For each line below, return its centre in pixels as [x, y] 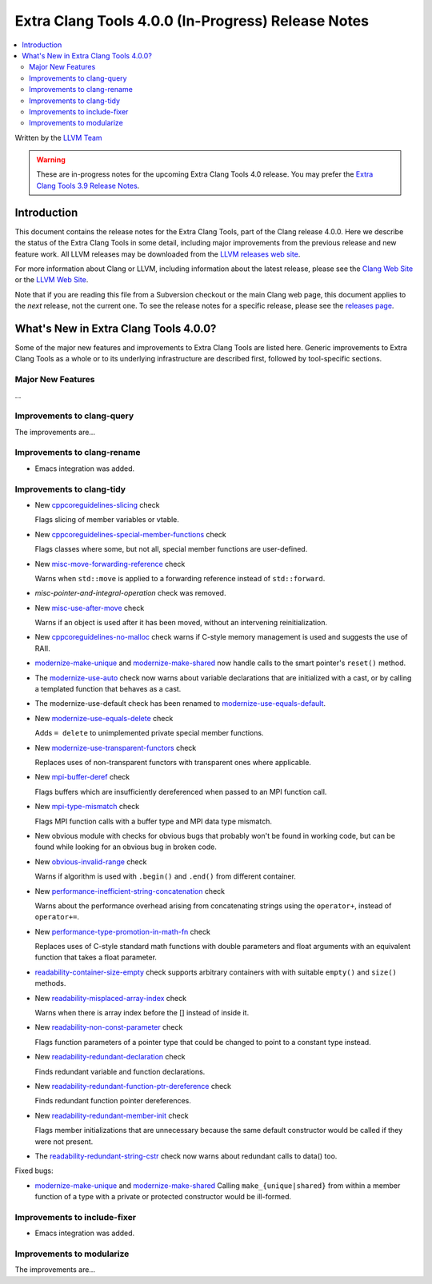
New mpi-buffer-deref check [82, 777]
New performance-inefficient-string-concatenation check [130, 891]
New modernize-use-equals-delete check [104, 718]
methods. [50, 983]
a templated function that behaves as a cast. [108, 689]
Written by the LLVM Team [59, 138]
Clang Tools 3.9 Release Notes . [88, 185]
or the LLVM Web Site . [52, 280]
